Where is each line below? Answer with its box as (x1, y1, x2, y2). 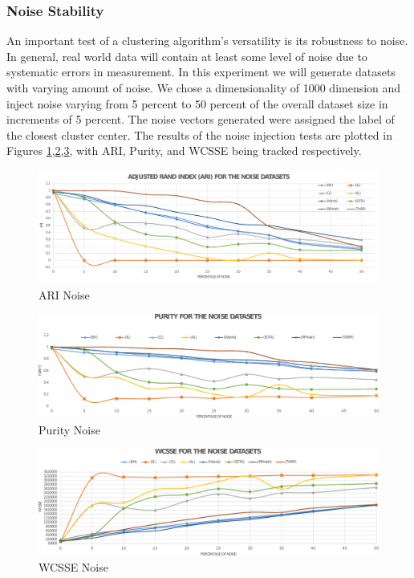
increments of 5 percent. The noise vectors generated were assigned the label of (6, 111, 395, 128)
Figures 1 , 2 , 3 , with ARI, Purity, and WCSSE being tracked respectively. (6, 142, 362, 159)
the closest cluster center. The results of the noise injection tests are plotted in (6, 126, 392, 143)
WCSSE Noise (39, 559, 108, 576)
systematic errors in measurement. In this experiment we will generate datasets (6, 63, 396, 80)
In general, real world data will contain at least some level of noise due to (6, 47, 367, 64)
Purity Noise (39, 421, 100, 438)
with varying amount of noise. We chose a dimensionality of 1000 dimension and (6, 79, 401, 96)
